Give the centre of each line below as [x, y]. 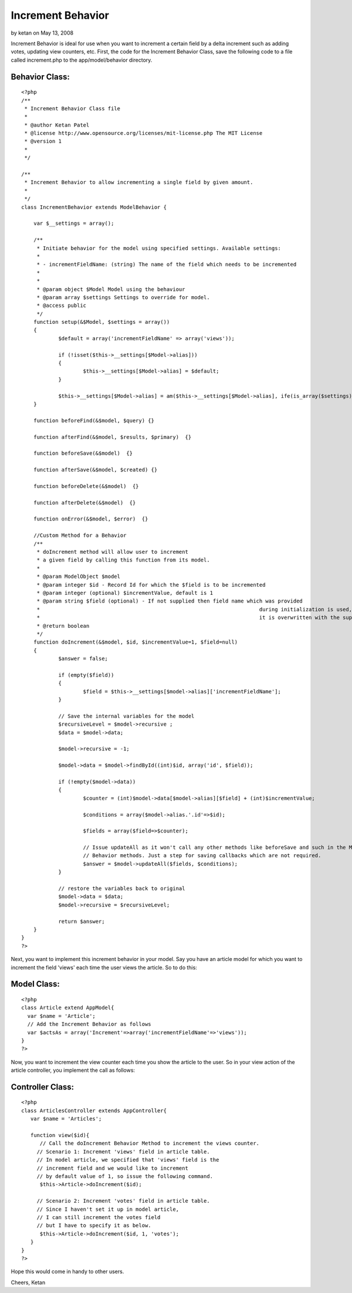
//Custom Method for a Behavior [80, 536]
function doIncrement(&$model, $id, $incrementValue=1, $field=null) [136, 642]
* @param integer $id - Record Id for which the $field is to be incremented [151, 585]
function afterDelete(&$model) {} [84, 502]
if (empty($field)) [86, 675]
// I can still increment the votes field [99, 1217]
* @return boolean [63, 626]
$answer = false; [83, 659]
